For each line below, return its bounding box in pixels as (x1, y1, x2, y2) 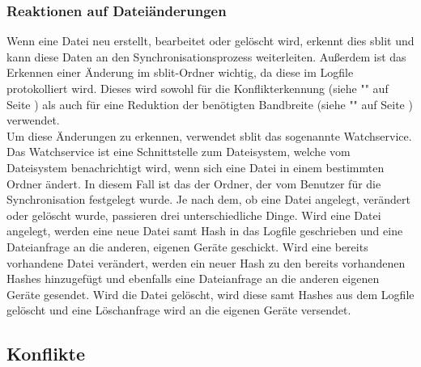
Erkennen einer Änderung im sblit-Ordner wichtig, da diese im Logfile (6, 64, 354, 81)
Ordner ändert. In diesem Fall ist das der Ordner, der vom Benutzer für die (6, 175, 381, 192)
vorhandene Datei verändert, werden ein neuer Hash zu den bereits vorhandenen (6, 254, 406, 271)
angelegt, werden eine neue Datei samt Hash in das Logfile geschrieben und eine (6, 222, 403, 239)
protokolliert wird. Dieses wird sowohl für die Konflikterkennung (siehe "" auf (6, 80, 389, 96)
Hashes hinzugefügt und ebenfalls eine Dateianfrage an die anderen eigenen (6, 270, 380, 287)
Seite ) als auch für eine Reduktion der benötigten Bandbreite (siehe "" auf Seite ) (6, 95, 413, 112)
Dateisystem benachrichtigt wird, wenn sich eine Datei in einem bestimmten (6, 158, 385, 175)
